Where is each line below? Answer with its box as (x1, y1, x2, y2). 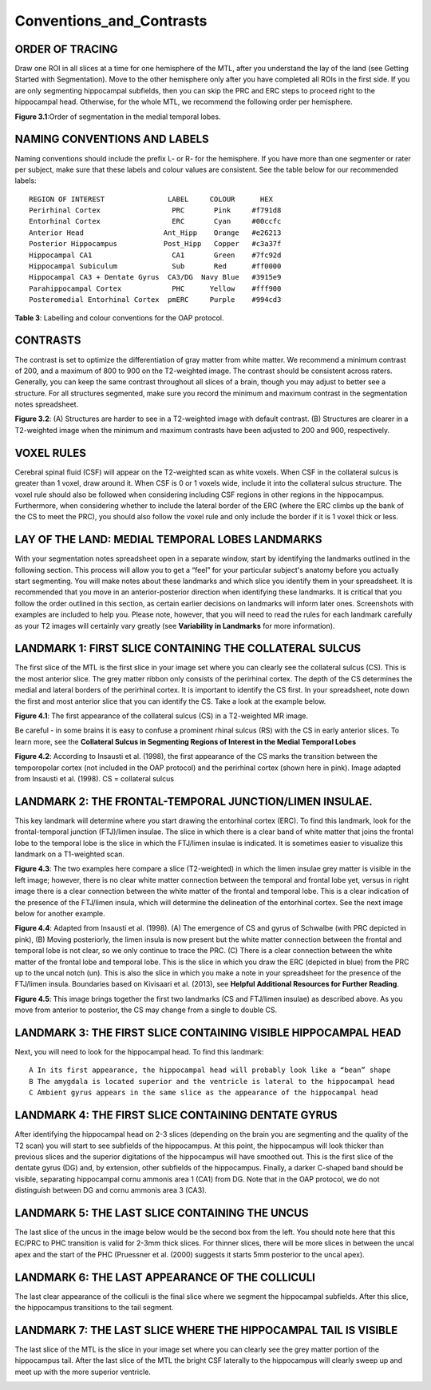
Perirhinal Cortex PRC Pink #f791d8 (29, 206, 282, 215)
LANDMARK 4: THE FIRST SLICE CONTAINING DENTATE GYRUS (14, 1109, 338, 1122)
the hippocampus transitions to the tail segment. (14, 1303, 174, 1313)
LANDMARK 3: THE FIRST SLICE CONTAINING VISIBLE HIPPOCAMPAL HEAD (14, 1026, 401, 1039)
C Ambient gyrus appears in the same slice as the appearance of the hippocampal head (29, 1088, 378, 1098)
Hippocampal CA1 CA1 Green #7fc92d (29, 250, 282, 260)
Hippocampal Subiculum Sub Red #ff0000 (29, 262, 282, 271)
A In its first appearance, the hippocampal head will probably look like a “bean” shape (29, 1066, 391, 1074)
